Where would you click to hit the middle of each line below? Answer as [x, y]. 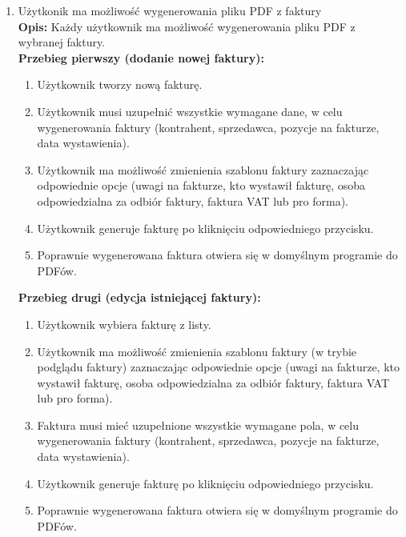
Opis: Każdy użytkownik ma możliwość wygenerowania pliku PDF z [187, 26]
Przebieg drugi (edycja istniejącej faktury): [139, 297]
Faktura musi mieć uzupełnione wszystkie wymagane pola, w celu [198, 425]
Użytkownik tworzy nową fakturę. [120, 84]
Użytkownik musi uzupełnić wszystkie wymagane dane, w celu [190, 111]
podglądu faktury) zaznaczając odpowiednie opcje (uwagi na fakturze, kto [219, 367]
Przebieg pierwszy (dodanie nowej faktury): [141, 57]
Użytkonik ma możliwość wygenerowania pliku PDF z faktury [170, 10]
